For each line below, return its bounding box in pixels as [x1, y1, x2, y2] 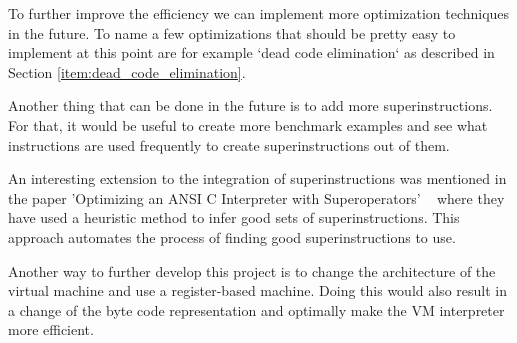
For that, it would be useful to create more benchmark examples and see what [8, 114, 488, 135]
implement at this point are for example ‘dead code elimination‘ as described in [8, 42, 495, 63]
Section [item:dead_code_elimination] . [8, 61, 246, 82]
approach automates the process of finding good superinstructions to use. [8, 226, 456, 247]
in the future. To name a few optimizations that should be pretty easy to [8, 22, 456, 43]
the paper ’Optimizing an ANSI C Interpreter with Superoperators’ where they [8, 187, 505, 208]
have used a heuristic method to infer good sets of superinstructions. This [8, 207, 460, 228]
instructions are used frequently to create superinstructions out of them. [8, 134, 450, 155]
